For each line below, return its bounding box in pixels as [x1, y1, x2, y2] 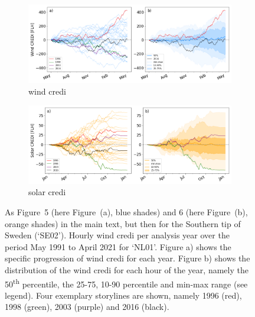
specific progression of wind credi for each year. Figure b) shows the [5, 252, 250, 264]
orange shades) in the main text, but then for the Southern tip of [5, 217, 241, 229]
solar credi [28, 186, 66, 198]
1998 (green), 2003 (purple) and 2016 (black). [5, 300, 169, 313]
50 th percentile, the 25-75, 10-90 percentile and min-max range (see [5, 276, 248, 290]
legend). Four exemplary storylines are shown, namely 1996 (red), [5, 289, 242, 301]
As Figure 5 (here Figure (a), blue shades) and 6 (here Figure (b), [5, 205, 248, 218]
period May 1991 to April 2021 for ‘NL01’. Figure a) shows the [5, 240, 231, 253]
